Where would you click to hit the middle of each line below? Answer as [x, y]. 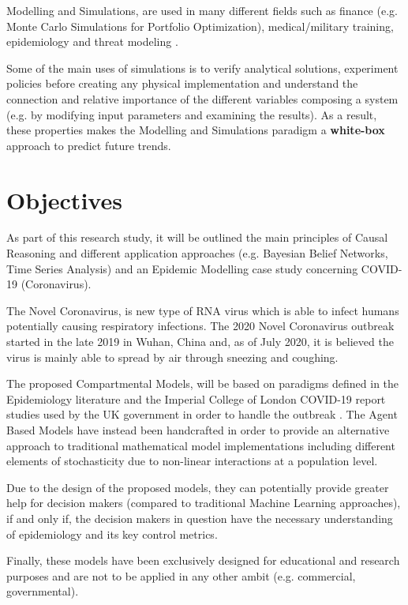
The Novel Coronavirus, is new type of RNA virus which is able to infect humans [203, 310]
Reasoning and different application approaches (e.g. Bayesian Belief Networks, [197, 253]
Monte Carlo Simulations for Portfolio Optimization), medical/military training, [200, 26]
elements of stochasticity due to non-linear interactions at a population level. [192, 461]
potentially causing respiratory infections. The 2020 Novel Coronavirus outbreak [200, 326]
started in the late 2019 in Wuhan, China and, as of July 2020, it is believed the [200, 342]
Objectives [64, 199]
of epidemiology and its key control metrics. [112, 534]
